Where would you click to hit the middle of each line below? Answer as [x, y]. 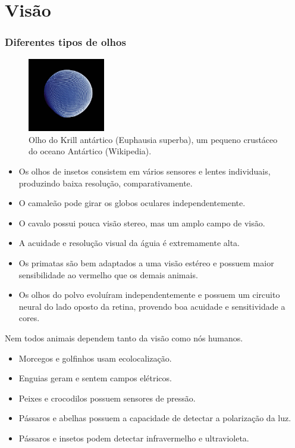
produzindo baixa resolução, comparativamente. [106, 183]
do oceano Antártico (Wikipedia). [90, 151]
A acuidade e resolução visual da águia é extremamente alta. [129, 243]
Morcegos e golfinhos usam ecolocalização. [95, 358]
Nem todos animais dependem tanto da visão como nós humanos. [124, 337]
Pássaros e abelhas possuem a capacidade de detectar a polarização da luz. [155, 418]
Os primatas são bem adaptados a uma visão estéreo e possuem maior [146, 262]
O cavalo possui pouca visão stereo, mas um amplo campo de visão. [142, 223]
